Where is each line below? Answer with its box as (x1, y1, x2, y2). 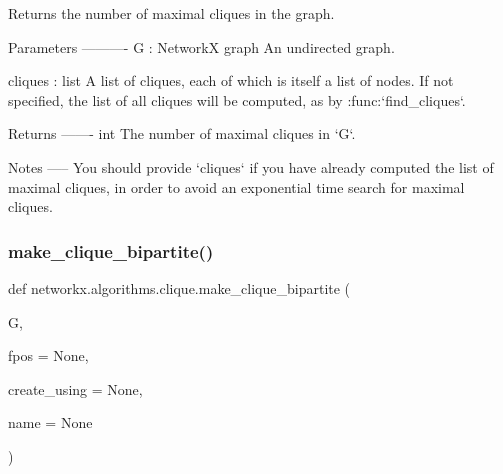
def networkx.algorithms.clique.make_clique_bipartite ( (8, 277, 351, 298)
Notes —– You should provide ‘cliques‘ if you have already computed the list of (8, 156, 494, 177)
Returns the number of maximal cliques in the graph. (8, 3, 335, 23)
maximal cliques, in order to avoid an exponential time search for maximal (8, 176, 465, 197)
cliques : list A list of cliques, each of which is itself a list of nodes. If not (8, 70, 454, 91)
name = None (8, 412, 93, 433)
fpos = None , (8, 345, 89, 366)
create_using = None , (8, 378, 143, 399)
